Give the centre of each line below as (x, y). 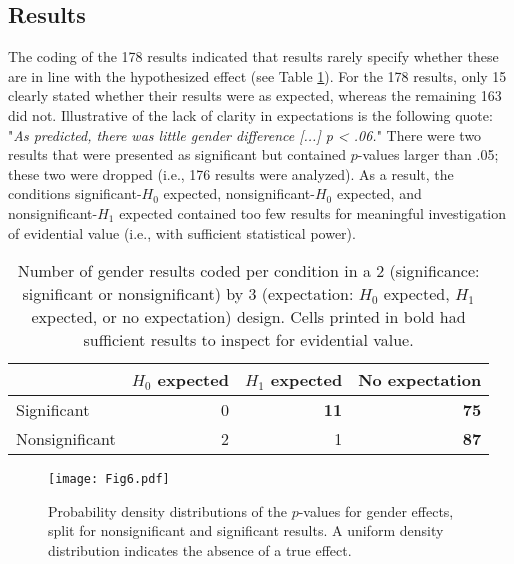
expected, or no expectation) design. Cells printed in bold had (248, 317)
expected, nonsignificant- (239, 193)
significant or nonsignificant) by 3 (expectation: (188, 294)
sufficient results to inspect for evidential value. (248, 340)
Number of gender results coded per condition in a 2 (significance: (248, 271)
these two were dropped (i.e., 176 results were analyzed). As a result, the (231, 173)
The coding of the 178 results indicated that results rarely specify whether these (253, 56)
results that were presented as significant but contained (177, 154)
